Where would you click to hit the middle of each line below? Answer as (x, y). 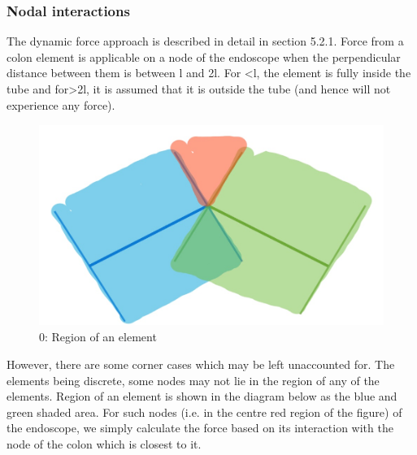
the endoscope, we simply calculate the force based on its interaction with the (200, 428)
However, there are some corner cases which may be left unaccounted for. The (201, 364)
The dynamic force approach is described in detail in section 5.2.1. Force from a (205, 41)
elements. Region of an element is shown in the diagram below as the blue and (202, 396)
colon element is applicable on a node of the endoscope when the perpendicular (204, 56)
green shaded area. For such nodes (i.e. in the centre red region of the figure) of (204, 412)
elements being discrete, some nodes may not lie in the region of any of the (193, 380)
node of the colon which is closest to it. (104, 444)
